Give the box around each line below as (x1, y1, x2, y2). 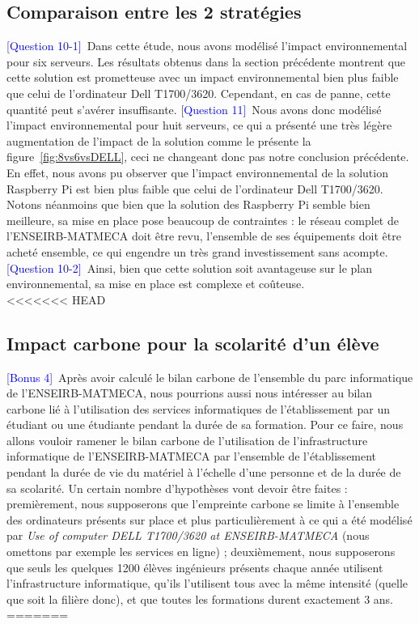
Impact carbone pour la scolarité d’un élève (6, 330, 379, 355)
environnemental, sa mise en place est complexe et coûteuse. (6, 275, 305, 292)
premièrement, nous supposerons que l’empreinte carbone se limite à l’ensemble (6, 495, 400, 512)
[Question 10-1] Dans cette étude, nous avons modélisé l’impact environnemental (6, 37, 408, 54)
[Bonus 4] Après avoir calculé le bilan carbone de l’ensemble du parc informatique (6, 368, 413, 385)
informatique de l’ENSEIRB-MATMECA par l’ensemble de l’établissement (6, 448, 377, 465)
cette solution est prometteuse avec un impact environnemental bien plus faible (6, 69, 399, 86)
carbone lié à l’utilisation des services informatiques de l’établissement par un (6, 400, 390, 417)
